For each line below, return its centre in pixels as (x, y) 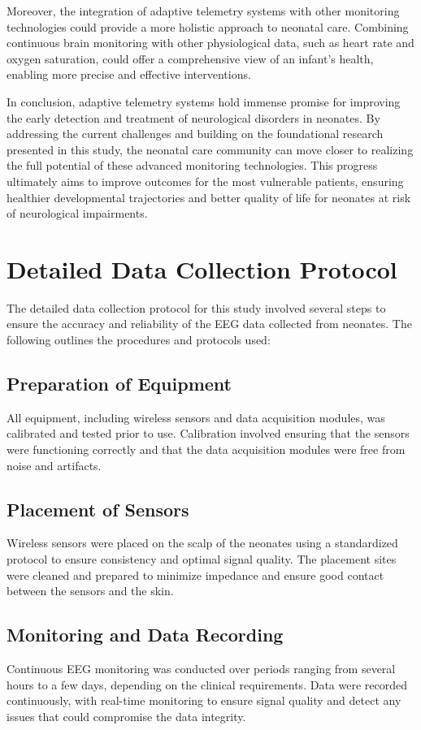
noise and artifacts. (54, 465)
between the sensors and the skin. (90, 591)
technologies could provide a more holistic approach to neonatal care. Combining (208, 26)
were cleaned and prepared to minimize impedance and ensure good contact (195, 574)
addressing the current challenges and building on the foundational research (195, 134)
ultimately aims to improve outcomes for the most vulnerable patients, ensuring (205, 181)
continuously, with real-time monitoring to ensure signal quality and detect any (204, 700)
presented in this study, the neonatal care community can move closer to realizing (210, 149)
